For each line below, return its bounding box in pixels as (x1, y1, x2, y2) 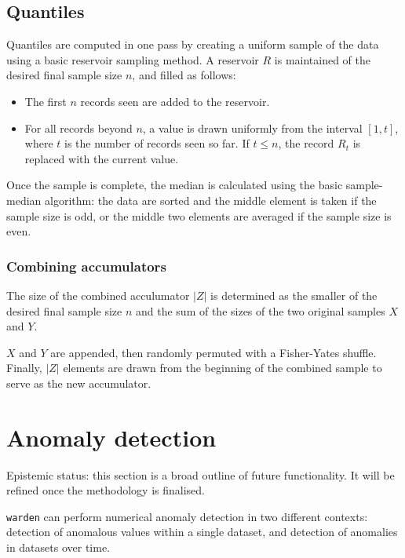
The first (24, 93, 67, 109)
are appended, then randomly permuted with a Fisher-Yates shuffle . (50, 344, 377, 360)
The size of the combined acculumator (6, 286, 190, 303)
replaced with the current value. (24, 150, 179, 166)
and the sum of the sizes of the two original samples (135, 302, 385, 319)
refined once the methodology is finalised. (6, 482, 205, 498)
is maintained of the (274, 51, 371, 67)
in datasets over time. (6, 539, 111, 556)
